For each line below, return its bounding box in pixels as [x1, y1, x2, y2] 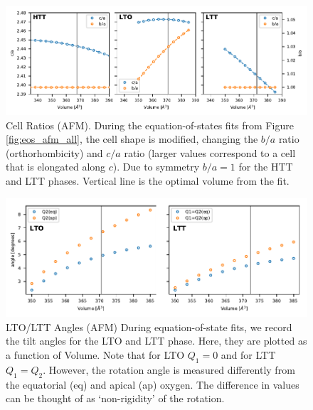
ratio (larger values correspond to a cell [124, 145, 296, 160]
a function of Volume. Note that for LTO [6, 347, 185, 362]
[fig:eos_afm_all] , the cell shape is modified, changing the [6, 131, 258, 146]
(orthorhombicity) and [6, 145, 103, 160]
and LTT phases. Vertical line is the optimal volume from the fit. [6, 173, 290, 188]
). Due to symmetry [112, 159, 200, 174]
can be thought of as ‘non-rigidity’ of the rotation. [6, 391, 225, 406]
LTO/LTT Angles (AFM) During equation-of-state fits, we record [6, 319, 292, 334]
